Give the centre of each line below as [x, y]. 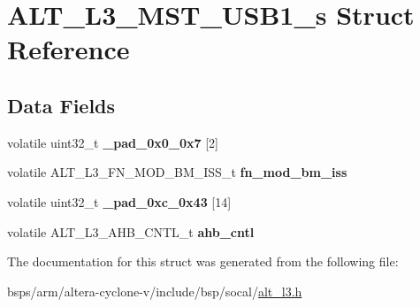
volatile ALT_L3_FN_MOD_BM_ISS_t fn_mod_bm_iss [177, 172]
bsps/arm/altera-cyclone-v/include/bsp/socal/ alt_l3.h [155, 291]
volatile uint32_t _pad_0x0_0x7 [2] [113, 142]
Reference [69, 49]
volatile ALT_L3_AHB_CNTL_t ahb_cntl [131, 231]
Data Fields [61, 105]
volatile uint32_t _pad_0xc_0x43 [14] [119, 201]
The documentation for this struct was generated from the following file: [203, 261]
